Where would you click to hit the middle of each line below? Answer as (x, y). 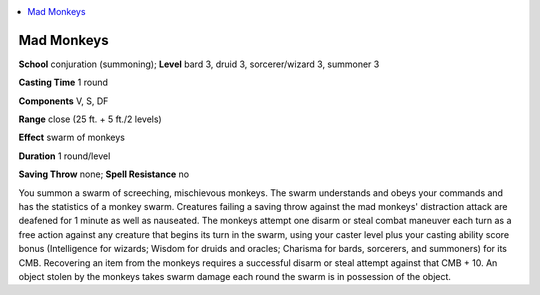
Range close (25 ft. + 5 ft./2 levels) (90, 119)
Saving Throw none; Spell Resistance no (104, 174)
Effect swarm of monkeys (71, 137)
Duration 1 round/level (64, 156)
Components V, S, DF (63, 101)
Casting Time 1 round (63, 82)
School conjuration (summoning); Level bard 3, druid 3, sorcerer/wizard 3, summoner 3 (199, 64)
